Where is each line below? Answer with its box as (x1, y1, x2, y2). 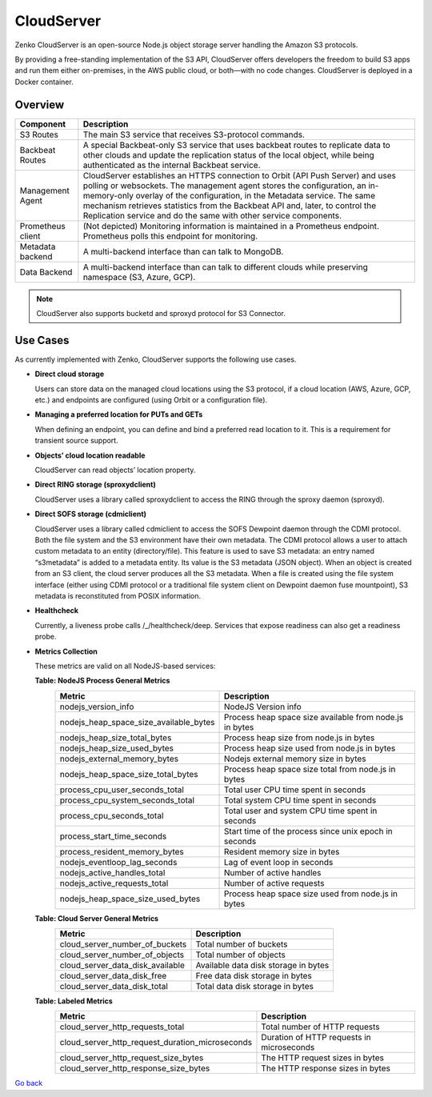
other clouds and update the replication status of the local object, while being (82, 149, 375, 160)
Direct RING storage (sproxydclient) (34, 480, 156, 490)
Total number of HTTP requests (261, 1021, 380, 1032)
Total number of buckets (195, 939, 288, 950)
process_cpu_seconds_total (59, 810, 164, 821)
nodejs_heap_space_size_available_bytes (59, 716, 215, 727)
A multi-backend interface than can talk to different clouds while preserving (82, 261, 368, 272)
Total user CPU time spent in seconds (224, 784, 366, 795)
